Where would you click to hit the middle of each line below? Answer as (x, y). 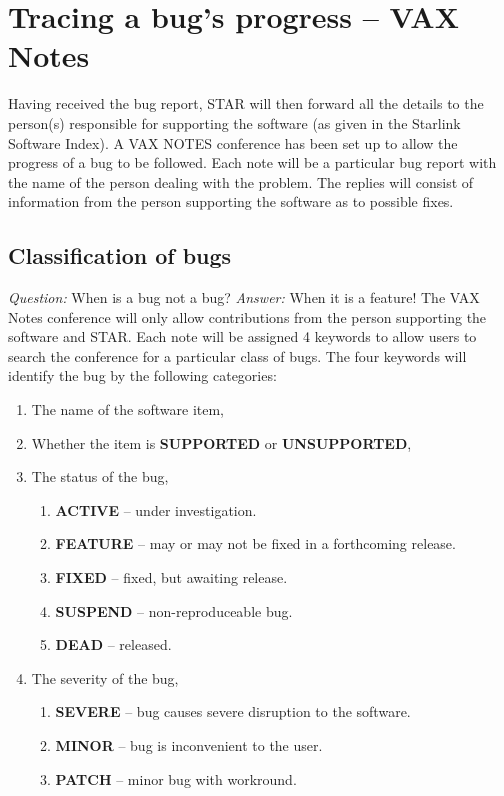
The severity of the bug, (105, 677)
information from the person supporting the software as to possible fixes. (231, 201)
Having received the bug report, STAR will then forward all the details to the (246, 103)
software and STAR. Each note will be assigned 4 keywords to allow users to (242, 336)
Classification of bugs (120, 255)
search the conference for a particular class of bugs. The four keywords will (237, 355)
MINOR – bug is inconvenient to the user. (189, 744)
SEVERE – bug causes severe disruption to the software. (233, 711)
